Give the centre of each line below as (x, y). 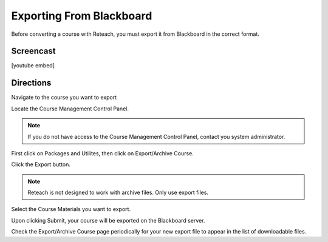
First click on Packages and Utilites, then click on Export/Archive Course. (102, 153)
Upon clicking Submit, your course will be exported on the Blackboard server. (108, 220)
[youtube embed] (33, 66)
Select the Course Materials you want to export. (71, 209)
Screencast (33, 51)
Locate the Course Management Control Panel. (70, 109)
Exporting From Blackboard (82, 16)
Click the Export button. (41, 164)
